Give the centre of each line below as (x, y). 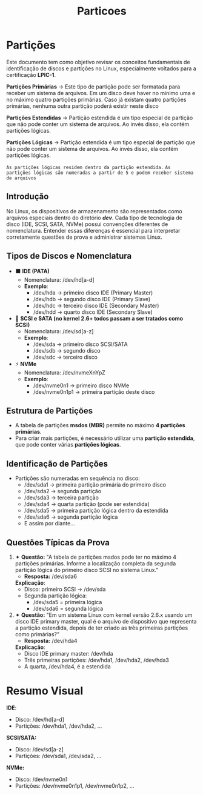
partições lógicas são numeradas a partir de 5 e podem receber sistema (100, 173)
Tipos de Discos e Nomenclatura (69, 256)
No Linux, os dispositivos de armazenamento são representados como (95, 211)
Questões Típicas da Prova (58, 543)
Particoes (102, 11)
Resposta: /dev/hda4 (51, 641)
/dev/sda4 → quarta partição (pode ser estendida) (87, 504)
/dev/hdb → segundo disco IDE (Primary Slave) (92, 299)
